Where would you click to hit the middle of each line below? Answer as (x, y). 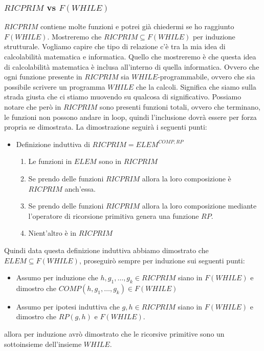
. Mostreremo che (74, 36)
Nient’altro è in (52, 233)
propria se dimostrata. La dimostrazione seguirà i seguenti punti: (106, 127)
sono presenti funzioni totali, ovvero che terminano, (180, 106)
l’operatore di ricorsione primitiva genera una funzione (114, 215)
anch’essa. (80, 188)
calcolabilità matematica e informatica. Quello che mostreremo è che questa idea (130, 56)
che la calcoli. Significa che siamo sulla (196, 86)
